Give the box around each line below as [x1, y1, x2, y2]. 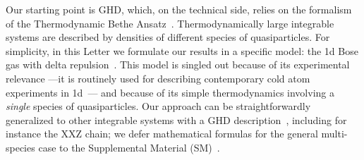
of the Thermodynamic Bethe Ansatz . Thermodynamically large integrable [6, 16, 334, 30]
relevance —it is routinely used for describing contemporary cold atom [6, 70, 310, 85]
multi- [321, 126, 348, 141]
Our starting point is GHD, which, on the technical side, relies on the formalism [6, 2, 352, 16]
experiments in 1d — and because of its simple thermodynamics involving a [6, 85, 334, 99]
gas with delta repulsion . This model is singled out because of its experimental [6, 57, 350, 72]
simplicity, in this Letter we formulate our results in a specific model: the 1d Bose [6, 43, 358, 58]
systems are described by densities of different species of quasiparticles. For [6, 30, 330, 44]
